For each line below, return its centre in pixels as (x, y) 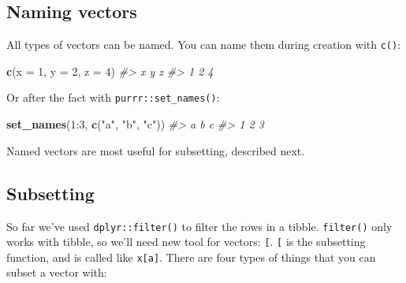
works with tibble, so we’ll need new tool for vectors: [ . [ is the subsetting (186, 242)
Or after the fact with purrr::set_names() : (113, 97)
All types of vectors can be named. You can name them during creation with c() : (204, 45)
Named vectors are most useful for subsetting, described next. (156, 150)
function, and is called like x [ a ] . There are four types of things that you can (191, 257)
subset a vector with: (57, 272)
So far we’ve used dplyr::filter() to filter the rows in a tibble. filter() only (199, 226)
